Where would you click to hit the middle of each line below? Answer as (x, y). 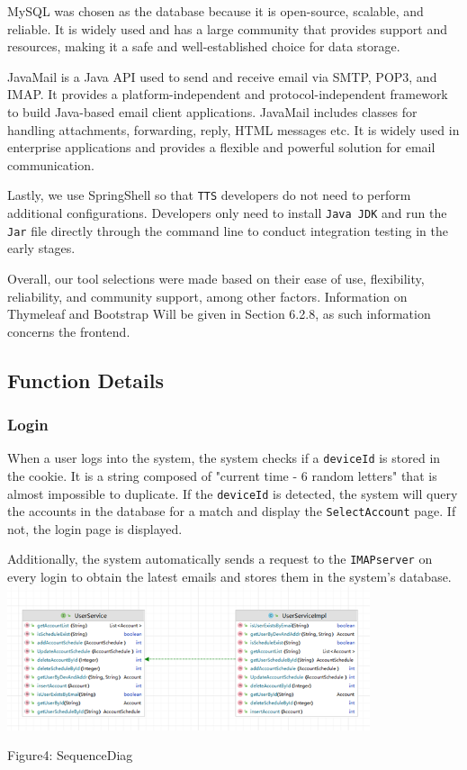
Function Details (86, 380)
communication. (51, 164)
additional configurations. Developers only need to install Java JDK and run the (227, 213)
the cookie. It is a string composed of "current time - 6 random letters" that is (222, 475)
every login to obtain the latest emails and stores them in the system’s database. (229, 577)
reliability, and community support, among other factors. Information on (207, 296)
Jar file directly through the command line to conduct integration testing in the (228, 230)
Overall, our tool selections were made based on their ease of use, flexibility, (216, 278)
